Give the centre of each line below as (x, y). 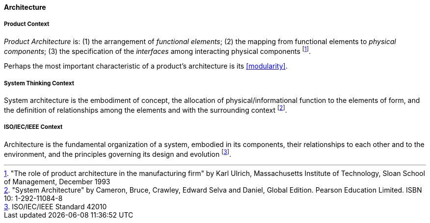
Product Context (27, 24)
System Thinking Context (39, 83)
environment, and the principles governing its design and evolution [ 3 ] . (118, 153)
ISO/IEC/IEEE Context (33, 127)
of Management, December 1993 (57, 182)
